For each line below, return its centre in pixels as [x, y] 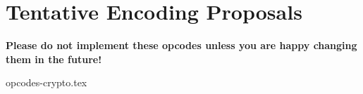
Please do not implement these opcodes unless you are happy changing [181, 45]
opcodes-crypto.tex [47, 82]
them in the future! [54, 59]
